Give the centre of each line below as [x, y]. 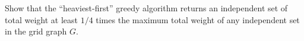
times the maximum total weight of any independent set [198, 19]
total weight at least [41, 19]
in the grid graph [36, 31]
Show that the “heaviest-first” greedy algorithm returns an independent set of [146, 8]
